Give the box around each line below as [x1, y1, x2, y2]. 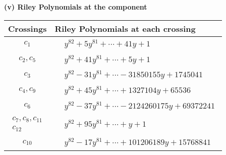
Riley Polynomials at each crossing [54, 22, 196, 34]
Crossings [8, 22, 47, 34]
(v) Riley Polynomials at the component [4, 2, 147, 12]
